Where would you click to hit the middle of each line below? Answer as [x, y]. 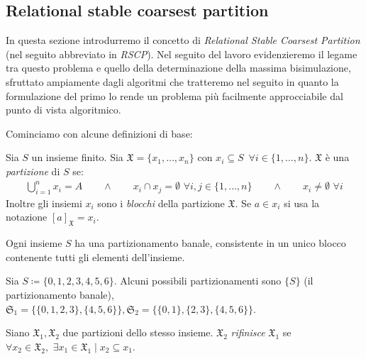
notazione [27, 217]
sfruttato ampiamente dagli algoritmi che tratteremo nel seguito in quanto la [172, 81]
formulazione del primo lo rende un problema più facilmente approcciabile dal [174, 95]
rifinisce [248, 332]
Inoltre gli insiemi [44, 203]
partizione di [33, 171]
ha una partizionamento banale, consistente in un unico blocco [210, 243]
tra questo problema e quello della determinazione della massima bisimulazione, [178, 68]
